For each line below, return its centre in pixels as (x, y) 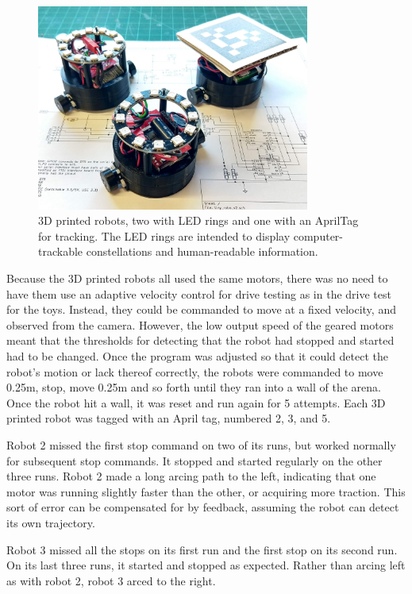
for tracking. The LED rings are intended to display (164, 235)
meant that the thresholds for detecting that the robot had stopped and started (200, 340)
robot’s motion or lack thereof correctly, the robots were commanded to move (195, 371)
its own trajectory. (51, 522)
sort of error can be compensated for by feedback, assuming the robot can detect (203, 507)
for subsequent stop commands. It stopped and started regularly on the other (194, 460)
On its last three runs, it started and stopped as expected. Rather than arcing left (206, 565)
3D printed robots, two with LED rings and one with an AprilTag (198, 220)
